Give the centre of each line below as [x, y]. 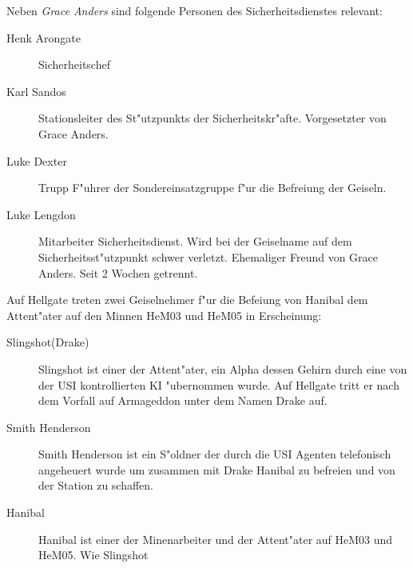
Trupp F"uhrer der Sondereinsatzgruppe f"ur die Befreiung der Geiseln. [212, 188]
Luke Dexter [37, 160]
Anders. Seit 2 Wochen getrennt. [118, 272]
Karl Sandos [36, 91]
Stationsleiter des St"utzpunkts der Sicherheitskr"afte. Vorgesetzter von [212, 118]
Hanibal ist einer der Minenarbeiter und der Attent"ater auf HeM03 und [216, 539]
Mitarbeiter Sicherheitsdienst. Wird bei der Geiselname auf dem [195, 241]
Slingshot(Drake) [48, 342]
